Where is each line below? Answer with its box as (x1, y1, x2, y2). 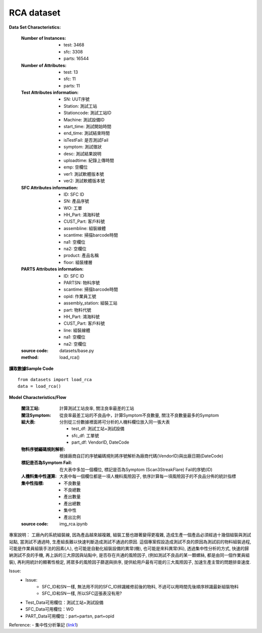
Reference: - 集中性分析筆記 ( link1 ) (9, 622, 78, 628)
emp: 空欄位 (64, 164, 88, 170)
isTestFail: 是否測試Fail (64, 137, 109, 143)
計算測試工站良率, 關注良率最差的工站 (59, 405, 134, 411)
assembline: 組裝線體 (64, 225, 106, 231)
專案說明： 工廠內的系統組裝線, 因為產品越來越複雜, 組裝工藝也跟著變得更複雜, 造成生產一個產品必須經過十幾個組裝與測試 (9, 532, 251, 538)
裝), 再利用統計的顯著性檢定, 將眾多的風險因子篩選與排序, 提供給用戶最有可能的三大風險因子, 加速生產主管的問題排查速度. (9, 559, 251, 565)
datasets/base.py (59, 348, 94, 353)
